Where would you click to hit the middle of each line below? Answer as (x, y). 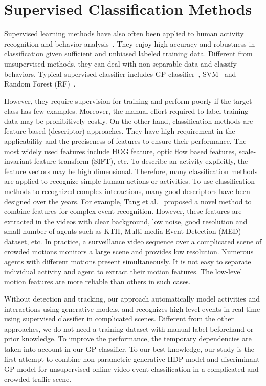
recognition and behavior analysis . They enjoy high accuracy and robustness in (130, 43)
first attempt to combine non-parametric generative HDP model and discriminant (132, 359)
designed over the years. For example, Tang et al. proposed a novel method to (128, 201)
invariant (18, 161)
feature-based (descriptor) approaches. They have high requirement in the (120, 131)
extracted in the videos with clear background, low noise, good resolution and (126, 221)
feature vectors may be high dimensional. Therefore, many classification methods (131, 171)
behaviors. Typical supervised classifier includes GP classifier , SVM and (120, 73)
